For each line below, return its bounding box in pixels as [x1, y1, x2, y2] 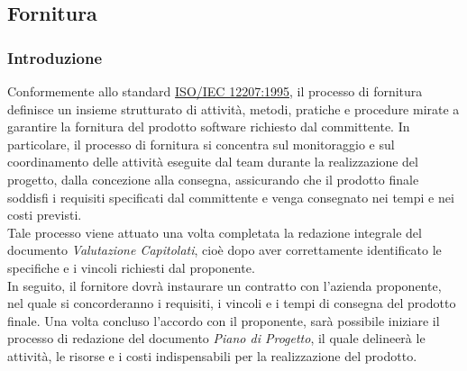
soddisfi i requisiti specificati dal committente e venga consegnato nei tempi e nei [7, 187, 454, 206]
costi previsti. [7, 205, 82, 224]
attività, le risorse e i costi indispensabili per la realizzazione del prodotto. [7, 346, 417, 365]
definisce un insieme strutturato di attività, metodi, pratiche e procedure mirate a [7, 99, 460, 118]
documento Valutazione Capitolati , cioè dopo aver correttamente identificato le [7, 240, 442, 259]
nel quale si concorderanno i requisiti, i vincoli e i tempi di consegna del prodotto [7, 294, 456, 312]
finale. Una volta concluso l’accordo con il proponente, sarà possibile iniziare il [7, 311, 440, 330]
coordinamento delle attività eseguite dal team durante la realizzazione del [7, 152, 418, 171]
